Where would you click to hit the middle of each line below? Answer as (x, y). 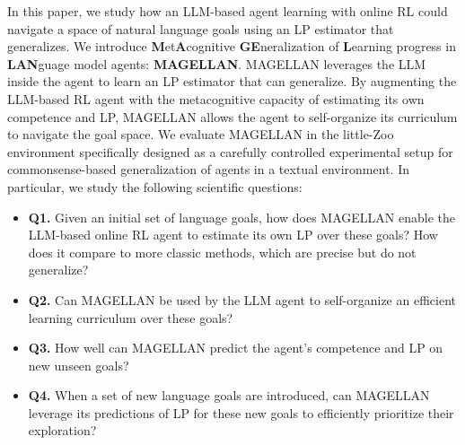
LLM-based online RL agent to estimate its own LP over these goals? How (233, 235)
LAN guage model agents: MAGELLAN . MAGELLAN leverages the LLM (217, 63)
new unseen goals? (79, 365)
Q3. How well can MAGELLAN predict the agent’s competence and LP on (236, 348)
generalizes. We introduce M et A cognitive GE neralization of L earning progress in (232, 46)
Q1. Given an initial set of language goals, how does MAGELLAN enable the (241, 217)
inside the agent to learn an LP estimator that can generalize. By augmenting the (232, 81)
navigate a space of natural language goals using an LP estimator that (201, 28)
